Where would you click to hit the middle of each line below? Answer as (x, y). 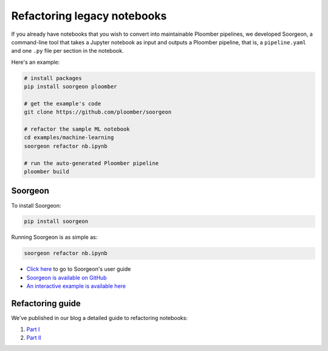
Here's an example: (36, 62)
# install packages (53, 78)
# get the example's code (63, 104)
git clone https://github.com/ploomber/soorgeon (98, 112)
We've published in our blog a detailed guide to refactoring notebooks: (100, 318)
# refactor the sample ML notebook (77, 129)
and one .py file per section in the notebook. (67, 51)
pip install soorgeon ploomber (71, 87)
